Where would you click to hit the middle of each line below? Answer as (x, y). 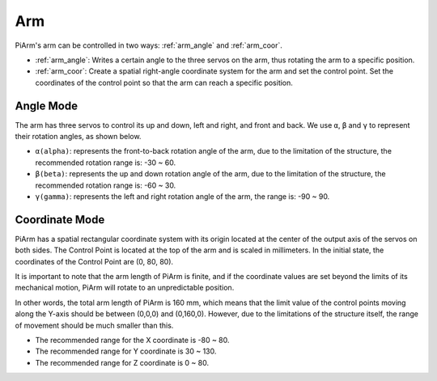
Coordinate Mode (60, 220)
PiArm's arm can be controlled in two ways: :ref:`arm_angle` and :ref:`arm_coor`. (149, 45)
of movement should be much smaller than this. (94, 325)
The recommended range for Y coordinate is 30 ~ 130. (126, 351)
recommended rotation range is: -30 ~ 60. (106, 163)
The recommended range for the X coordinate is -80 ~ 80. (132, 340)
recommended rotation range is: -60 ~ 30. (106, 185)
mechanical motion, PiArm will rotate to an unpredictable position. (125, 288)
